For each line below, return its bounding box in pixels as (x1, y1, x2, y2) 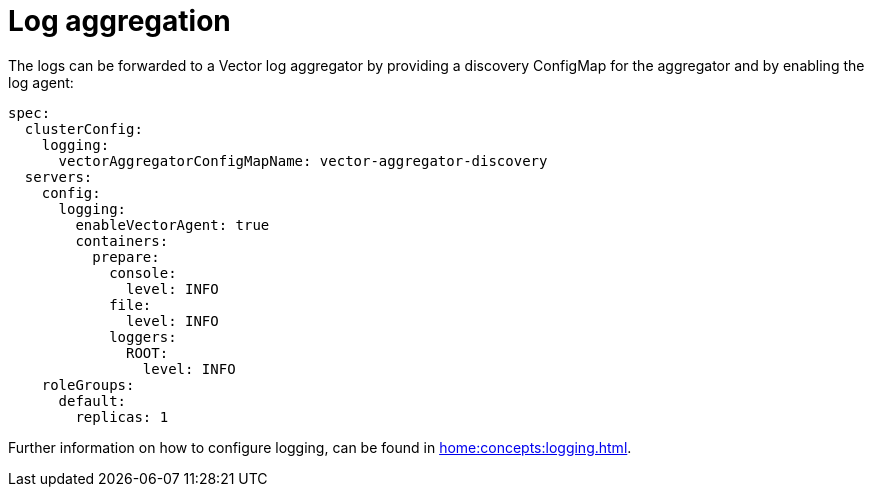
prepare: (92, 248, 160, 265)
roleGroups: (41, 376, 135, 393)
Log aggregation (8, 4, 231, 38)
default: (58, 392, 127, 409)
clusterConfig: (24, 120, 143, 137)
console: (109, 264, 177, 281)
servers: (24, 168, 93, 185)
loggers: (109, 328, 177, 345)
